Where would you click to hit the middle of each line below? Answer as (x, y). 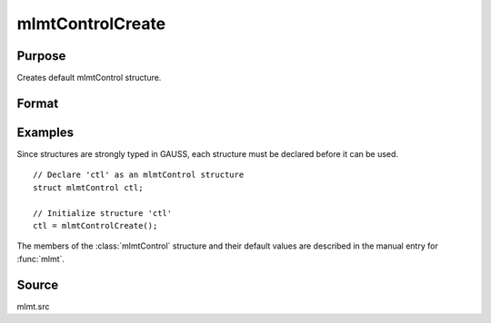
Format (38, 103)
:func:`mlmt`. (41, 259)
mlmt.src (33, 306)
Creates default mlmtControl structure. (89, 78)
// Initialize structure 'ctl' (103, 213)
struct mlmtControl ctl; (88, 187)
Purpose (41, 56)
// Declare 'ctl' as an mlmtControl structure (139, 175)
